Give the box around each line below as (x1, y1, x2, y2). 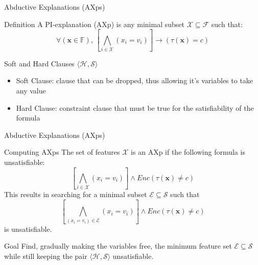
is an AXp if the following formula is (131, 147, 245, 157)
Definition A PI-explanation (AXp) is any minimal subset (4, 18, 184, 29)
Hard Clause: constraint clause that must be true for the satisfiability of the (16, 102, 254, 113)
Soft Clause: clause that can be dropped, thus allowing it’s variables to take (16, 75, 253, 86)
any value (16, 85, 46, 96)
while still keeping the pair (4, 250, 87, 261)
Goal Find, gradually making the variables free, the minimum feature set (4, 240, 232, 251)
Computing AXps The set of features (4, 147, 120, 157)
